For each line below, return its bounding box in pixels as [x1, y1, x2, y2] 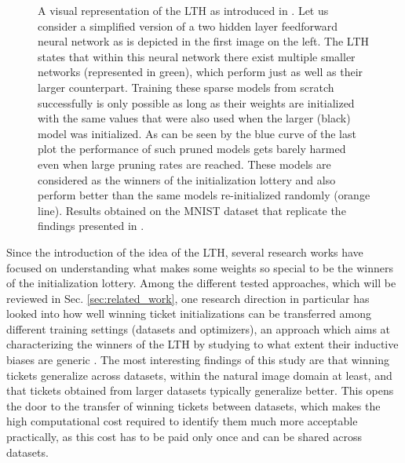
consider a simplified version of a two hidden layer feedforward [38, 17, 337, 34]
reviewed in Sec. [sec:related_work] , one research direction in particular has [6, 290, 370, 306]
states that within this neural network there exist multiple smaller [38, 48, 356, 64]
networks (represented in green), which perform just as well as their [38, 64, 363, 80]
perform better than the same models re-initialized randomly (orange [38, 187, 370, 203]
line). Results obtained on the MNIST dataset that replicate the [38, 202, 346, 218]
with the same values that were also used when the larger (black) [38, 110, 351, 126]
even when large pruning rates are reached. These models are [38, 155, 331, 172]
